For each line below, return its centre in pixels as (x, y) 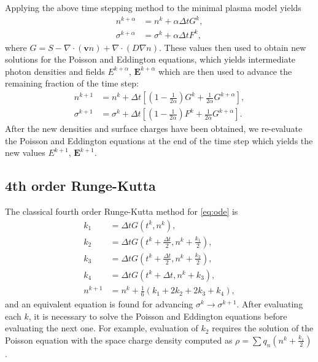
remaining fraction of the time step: (72, 83)
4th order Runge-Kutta (80, 186)
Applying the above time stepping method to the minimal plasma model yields (153, 7)
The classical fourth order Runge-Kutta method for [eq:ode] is (122, 211)
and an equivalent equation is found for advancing (99, 304)
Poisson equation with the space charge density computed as (119, 340)
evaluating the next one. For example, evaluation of (102, 328)
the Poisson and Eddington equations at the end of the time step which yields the (159, 140)
